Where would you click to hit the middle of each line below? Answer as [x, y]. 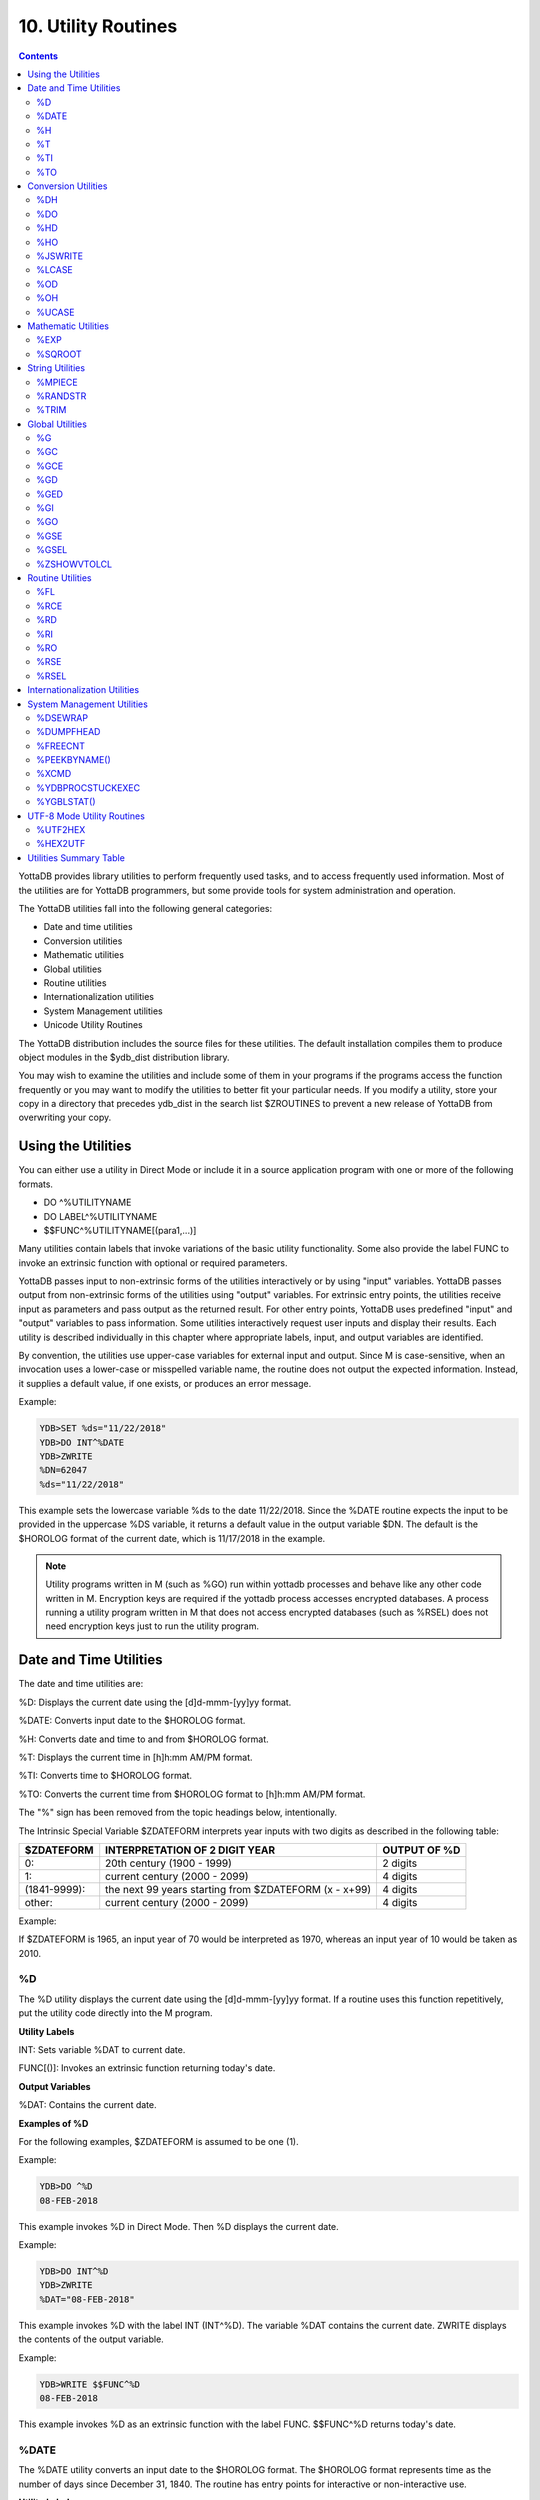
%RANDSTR [61, 396]
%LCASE [55, 270]
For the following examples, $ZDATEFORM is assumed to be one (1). [158, 2141]
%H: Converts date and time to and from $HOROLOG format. [143, 1739]
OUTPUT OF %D [421, 1850]
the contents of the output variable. [91, 2339]
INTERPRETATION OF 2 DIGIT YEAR [190, 1850]
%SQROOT [59, 354]
